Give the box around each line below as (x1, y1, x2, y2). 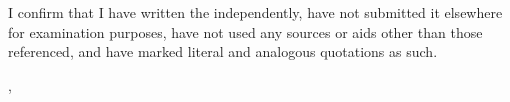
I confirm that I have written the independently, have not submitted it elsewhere (8, 2, 503, 22)
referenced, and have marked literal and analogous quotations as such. (8, 41, 438, 62)
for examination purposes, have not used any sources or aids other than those (8, 21, 483, 42)
